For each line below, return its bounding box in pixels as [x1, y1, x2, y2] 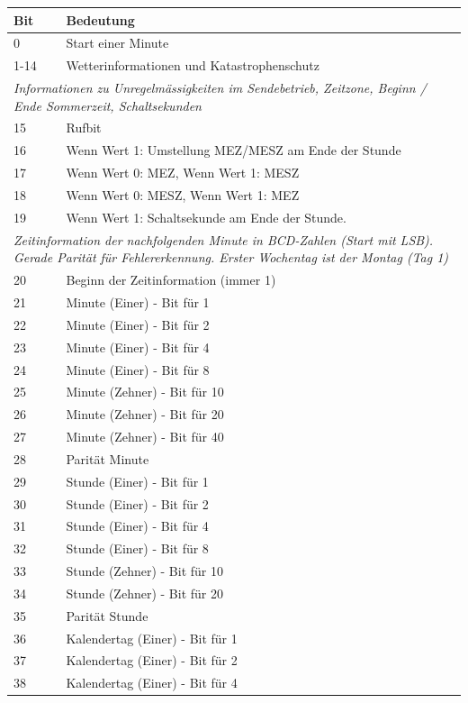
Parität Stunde [66, 606, 148, 625]
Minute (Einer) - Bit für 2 [66, 315, 210, 333]
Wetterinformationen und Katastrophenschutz [66, 56, 319, 75]
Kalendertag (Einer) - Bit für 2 [66, 651, 238, 670]
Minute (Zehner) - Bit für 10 [66, 382, 224, 401]
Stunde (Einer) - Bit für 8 [66, 539, 209, 558]
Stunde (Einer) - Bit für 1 [66, 471, 209, 490]
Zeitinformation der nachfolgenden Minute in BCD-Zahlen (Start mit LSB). [13, 230, 434, 249]
